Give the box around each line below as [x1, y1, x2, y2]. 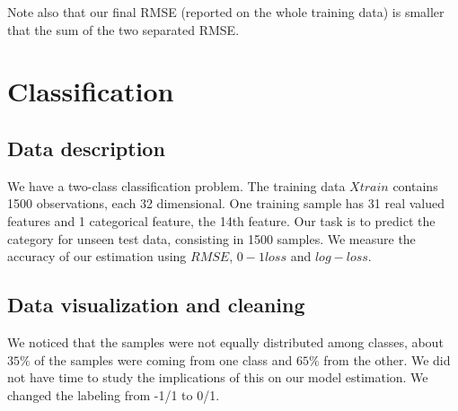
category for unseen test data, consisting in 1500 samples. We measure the [7, 229, 416, 248]
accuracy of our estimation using [7, 247, 187, 266]
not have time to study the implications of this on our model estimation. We [7, 368, 428, 387]
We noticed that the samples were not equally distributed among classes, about [7, 332, 444, 351]
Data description [7, 134, 165, 162]
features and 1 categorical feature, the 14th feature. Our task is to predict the [7, 211, 436, 230]
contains [392, 176, 438, 195]
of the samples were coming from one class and [34, 350, 293, 369]
